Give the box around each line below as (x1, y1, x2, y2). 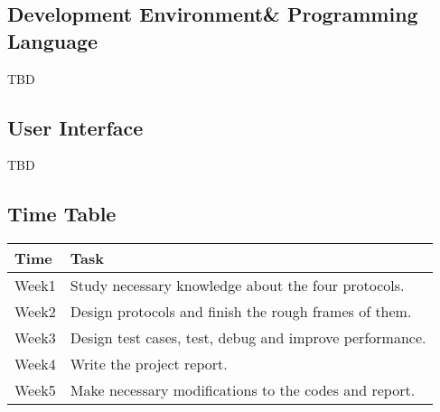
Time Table (7, 200, 117, 228)
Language (7, 26, 98, 54)
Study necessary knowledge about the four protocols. (70, 275, 405, 296)
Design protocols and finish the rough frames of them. (70, 301, 412, 323)
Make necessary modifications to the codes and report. (70, 379, 416, 401)
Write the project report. (70, 353, 228, 375)
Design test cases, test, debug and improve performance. (70, 327, 426, 349)
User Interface (7, 113, 144, 141)
